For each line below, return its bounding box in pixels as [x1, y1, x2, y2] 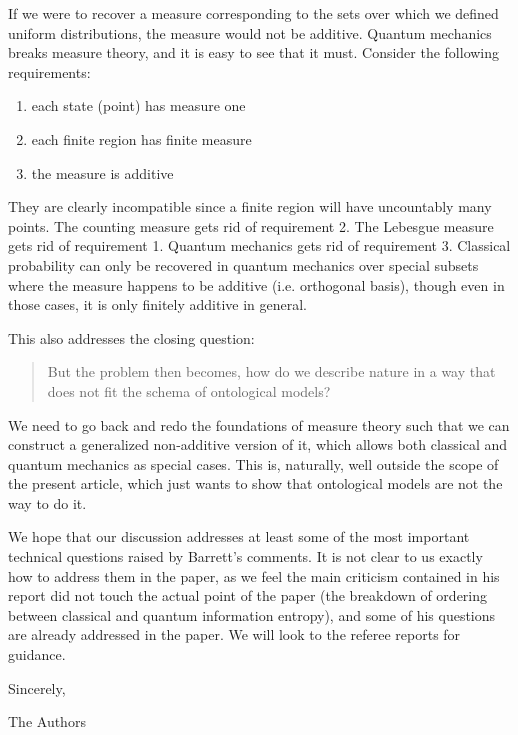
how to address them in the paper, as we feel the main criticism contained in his [8, 565, 500, 586]
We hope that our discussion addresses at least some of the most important [8, 526, 470, 547]
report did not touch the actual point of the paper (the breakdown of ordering [8, 585, 488, 606]
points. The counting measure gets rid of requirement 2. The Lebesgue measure [8, 215, 494, 236]
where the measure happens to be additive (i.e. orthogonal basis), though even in [8, 274, 505, 295]
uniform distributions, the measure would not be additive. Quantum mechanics [8, 22, 492, 43]
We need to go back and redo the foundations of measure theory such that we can [8, 414, 510, 435]
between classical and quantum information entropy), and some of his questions [8, 604, 496, 625]
